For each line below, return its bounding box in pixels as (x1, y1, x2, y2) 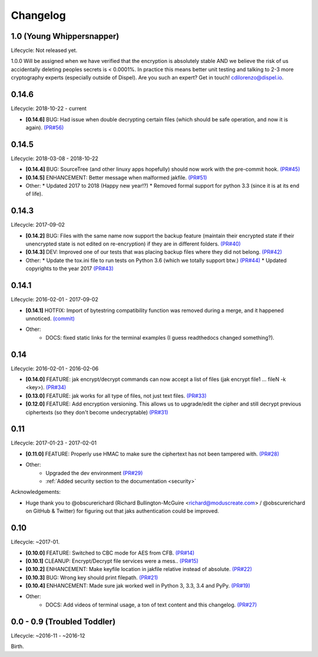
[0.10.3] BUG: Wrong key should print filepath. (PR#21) (25, 574, 158, 581)
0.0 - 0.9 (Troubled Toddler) (11, 616, 116, 626)
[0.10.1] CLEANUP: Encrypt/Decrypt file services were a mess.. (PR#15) (25, 557, 198, 565)
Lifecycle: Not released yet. (11, 47, 78, 54)
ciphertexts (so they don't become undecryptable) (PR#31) (25, 409, 168, 416)
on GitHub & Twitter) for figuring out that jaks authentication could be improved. (25, 507, 219, 515)
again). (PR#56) (25, 124, 64, 131)
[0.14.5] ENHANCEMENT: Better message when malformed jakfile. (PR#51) (25, 174, 207, 181)
